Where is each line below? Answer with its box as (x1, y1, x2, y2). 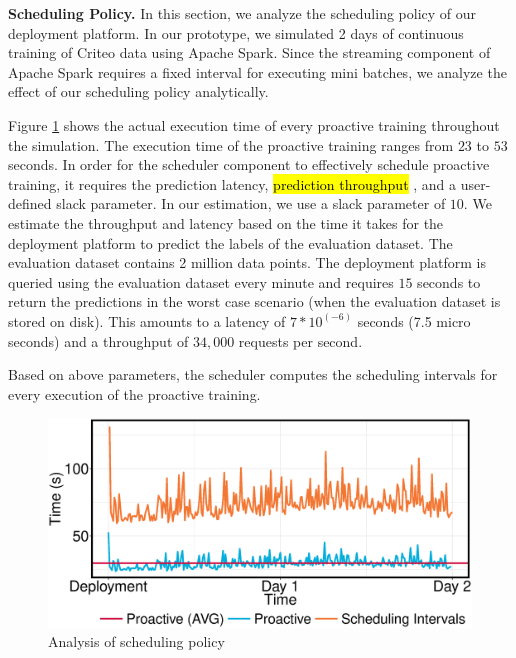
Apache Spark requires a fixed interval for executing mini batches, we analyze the (8, 61, 507, 82)
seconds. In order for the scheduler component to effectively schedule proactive (8, 154, 490, 175)
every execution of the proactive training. (8, 383, 261, 404)
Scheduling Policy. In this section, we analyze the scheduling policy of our (8, 3, 477, 23)
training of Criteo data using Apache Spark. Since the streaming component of (8, 42, 491, 63)
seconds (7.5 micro (357, 310, 471, 331)
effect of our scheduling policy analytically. (8, 81, 269, 102)
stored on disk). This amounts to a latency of (8, 310, 286, 331)
